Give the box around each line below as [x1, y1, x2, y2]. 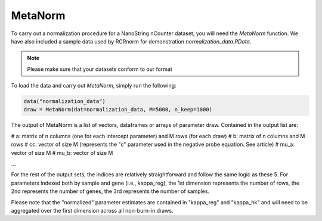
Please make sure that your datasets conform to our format [27, 66, 172, 73]
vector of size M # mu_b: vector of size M [11, 149, 113, 156]
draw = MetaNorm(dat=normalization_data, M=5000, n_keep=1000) [23, 106, 213, 113]
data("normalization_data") [23, 98, 106, 105]
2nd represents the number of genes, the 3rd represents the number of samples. [11, 188, 210, 195]
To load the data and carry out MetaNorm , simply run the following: [11, 82, 177, 89]
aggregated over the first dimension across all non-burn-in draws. [11, 207, 174, 214]
